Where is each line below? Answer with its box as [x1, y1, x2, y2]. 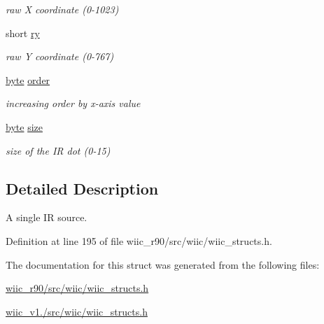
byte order [6, 72, 50, 87]
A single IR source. [6, 210, 87, 225]
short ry [6, 25, 40, 40]
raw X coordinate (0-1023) [6, 2, 119, 16]
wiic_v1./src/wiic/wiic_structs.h [6, 304, 148, 318]
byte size [6, 119, 43, 134]
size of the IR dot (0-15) [6, 143, 111, 157]
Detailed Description [6, 177, 159, 199]
